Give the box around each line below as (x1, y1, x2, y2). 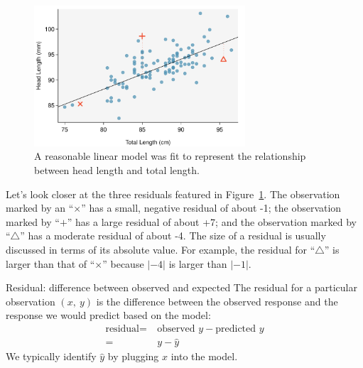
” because (102, 256, 144, 271)
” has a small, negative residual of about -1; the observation (81, 200, 342, 215)
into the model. (170, 349, 238, 364)
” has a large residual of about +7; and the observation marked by (67, 214, 357, 229)
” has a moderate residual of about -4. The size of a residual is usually (20, 228, 326, 243)
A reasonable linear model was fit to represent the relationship (34, 148, 306, 163)
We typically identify (6, 349, 97, 364)
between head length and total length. (34, 163, 200, 178)
